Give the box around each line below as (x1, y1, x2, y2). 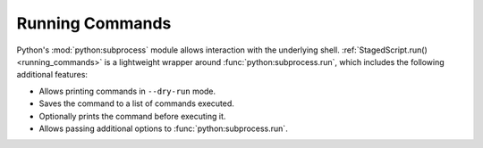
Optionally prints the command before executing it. (38, 111, 226, 121)
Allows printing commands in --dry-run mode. (38, 86, 216, 96)
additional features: (16, 70, 89, 80)
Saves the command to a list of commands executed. (38, 98, 234, 109)
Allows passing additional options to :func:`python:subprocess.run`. (38, 123, 288, 134)
